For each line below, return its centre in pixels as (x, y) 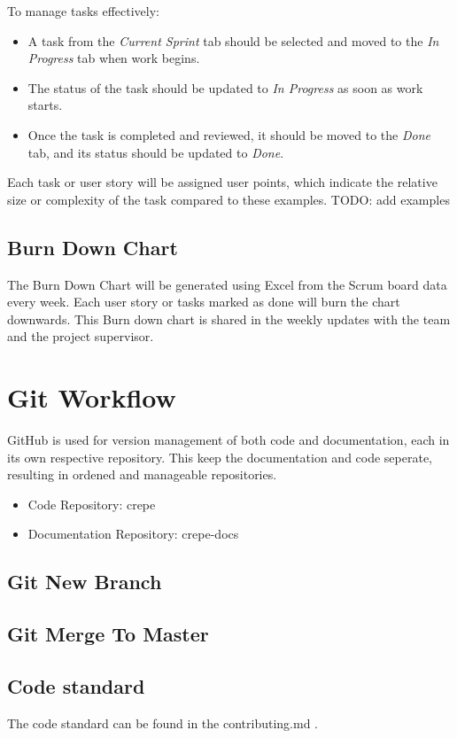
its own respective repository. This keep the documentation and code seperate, (220, 457)
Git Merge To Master (108, 634)
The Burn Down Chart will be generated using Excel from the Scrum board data (227, 284)
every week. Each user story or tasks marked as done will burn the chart (204, 302)
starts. (45, 105)
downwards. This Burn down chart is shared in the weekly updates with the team (229, 319)
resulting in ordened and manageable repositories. (142, 474)
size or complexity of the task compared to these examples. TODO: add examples (228, 199)
